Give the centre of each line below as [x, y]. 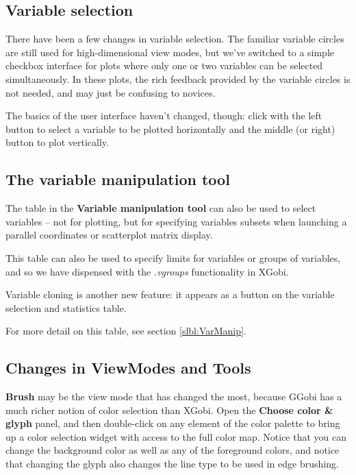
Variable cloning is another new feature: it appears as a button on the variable [170, 294]
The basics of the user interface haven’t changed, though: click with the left [164, 115]
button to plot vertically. [57, 142]
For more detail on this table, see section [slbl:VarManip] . [126, 331]
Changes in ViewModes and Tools [128, 368]
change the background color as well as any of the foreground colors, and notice [173, 450]
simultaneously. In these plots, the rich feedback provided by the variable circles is [178, 78]
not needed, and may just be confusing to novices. [111, 92]
